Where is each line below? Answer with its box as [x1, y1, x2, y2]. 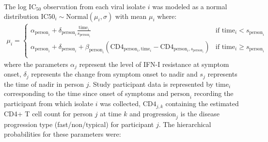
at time [100, 108, 122, 118]
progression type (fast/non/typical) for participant [4, 119, 154, 129]
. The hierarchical [158, 119, 211, 129]
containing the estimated [165, 98, 239, 109]
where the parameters [4, 59, 68, 69]
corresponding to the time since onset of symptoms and [4, 88, 169, 98]
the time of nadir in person [4, 79, 84, 89]
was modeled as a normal [152, 1, 227, 11]
